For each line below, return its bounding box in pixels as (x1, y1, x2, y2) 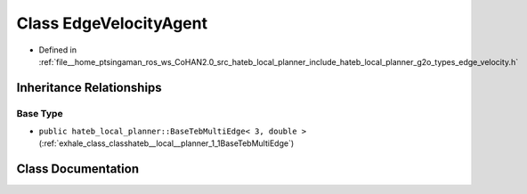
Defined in (38, 44, 77, 55)
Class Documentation (16, 161, 140, 177)
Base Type (16, 107, 63, 119)
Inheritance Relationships (16, 80, 162, 95)
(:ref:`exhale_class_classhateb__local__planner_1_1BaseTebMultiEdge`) (38, 138, 295, 149)
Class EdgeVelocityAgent (16, 13, 208, 33)
